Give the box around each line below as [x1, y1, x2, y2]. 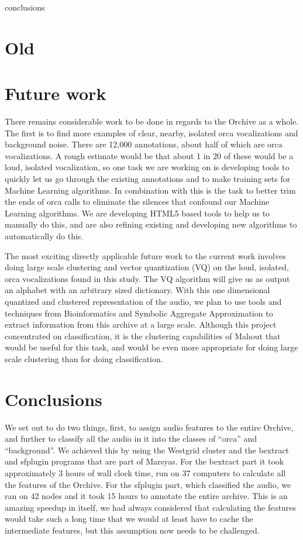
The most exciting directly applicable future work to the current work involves [5, 249, 286, 262]
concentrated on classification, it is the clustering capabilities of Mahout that [5, 329, 281, 342]
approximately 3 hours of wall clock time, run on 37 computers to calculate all [5, 467, 286, 479]
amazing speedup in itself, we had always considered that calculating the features [5, 501, 296, 513]
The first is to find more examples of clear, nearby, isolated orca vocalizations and [5, 126, 298, 139]
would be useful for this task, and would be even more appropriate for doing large [5, 341, 298, 353]
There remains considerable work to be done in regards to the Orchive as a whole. [5, 115, 299, 128]
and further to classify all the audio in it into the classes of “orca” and [5, 432, 257, 445]
